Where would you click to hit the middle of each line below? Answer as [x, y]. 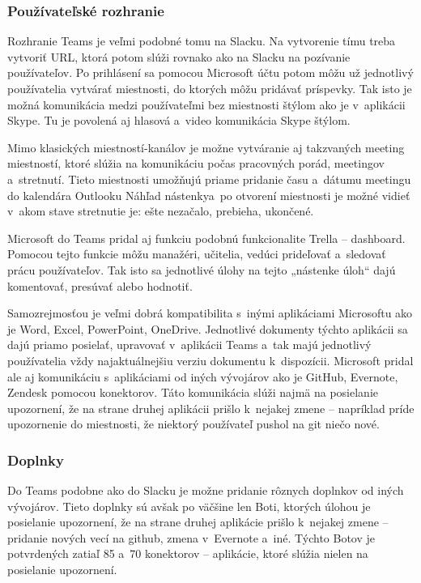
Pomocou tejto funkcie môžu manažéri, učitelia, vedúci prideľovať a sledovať [197, 254]
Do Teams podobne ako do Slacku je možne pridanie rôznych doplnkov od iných [206, 490]
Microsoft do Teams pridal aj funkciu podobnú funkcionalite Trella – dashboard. [206, 238]
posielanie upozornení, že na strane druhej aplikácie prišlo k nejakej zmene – [198, 522]
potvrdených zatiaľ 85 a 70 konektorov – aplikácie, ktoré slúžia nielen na [188, 553]
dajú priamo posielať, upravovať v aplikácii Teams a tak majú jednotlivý [189, 345]
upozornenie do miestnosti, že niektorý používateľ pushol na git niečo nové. [193, 424]
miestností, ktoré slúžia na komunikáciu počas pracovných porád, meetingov [196, 163]
